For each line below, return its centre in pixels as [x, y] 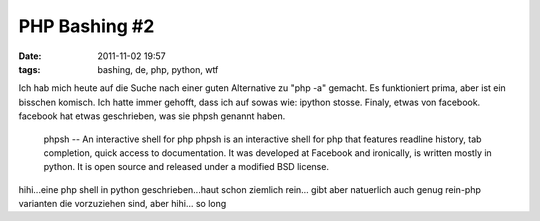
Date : [30, 56]
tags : [29, 69]
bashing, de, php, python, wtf [158, 69]
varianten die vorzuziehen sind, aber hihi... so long [122, 204]
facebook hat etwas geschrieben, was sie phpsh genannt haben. [152, 116]
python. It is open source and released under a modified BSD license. [186, 167]
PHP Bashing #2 [86, 26]
